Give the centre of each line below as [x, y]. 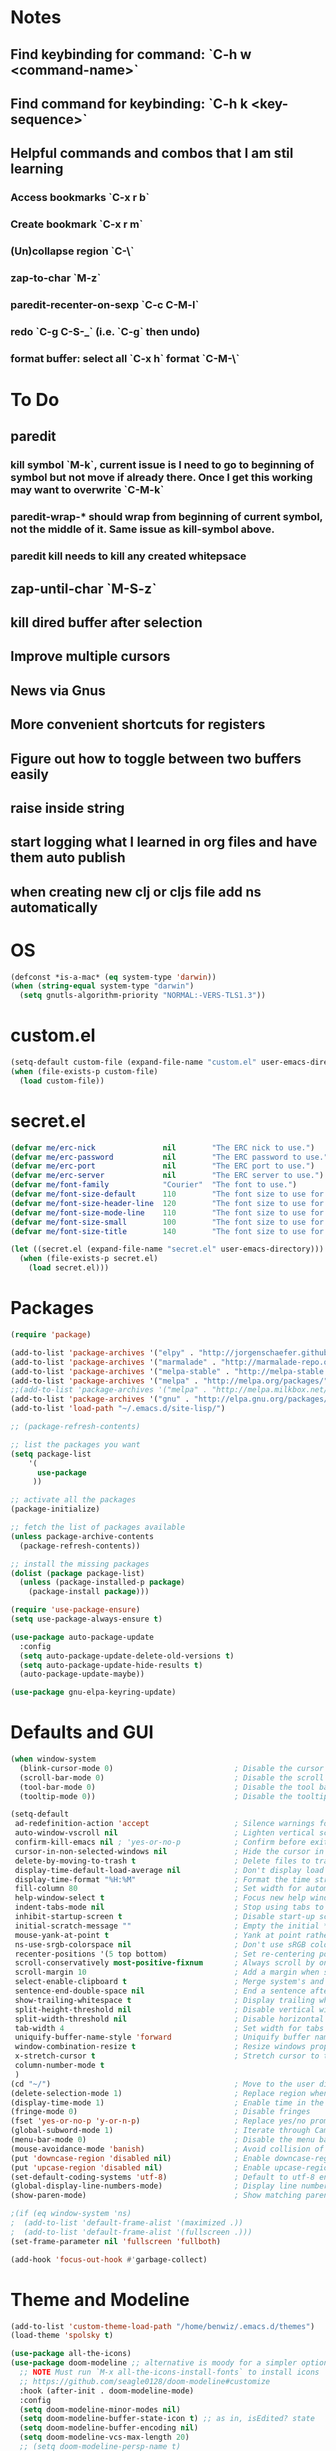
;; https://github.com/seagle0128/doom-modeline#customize [145, 2381]
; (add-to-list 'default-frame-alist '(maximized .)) [127, 2223]
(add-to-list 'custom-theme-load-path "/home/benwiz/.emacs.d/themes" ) [162, 2326]
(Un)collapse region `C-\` [72, 251]
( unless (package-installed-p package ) [102, 1582]
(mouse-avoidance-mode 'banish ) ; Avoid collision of [167, 2149]
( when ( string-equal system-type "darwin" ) [102, 986]
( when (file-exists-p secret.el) [89, 1259]
